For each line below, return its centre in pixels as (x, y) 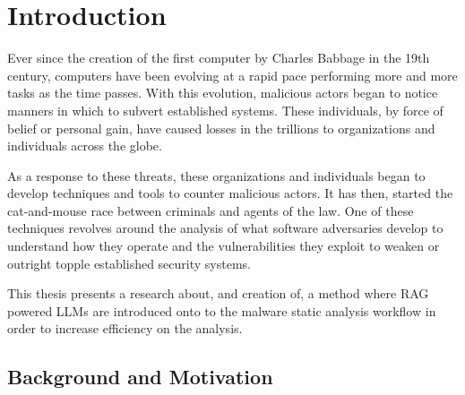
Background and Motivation (140, 377)
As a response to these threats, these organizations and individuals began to (216, 175)
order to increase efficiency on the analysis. (125, 328)
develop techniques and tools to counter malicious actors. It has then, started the (230, 193)
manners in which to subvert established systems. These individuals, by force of (225, 110)
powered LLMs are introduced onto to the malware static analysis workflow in (222, 310)
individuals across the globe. (85, 146)
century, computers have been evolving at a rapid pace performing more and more (232, 75)
